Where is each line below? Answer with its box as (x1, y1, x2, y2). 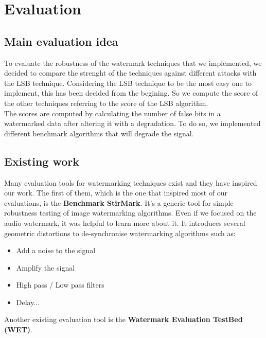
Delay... (16, 296, 40, 307)
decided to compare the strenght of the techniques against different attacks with (4, 67, 257, 78)
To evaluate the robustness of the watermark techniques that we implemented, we (4, 57, 262, 68)
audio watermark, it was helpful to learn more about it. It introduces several (4, 217, 245, 228)
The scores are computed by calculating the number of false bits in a (4, 108, 221, 118)
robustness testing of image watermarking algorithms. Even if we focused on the (4, 207, 257, 218)
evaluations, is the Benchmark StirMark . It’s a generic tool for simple (4, 197, 234, 208)
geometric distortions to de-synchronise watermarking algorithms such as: (4, 227, 236, 238)
